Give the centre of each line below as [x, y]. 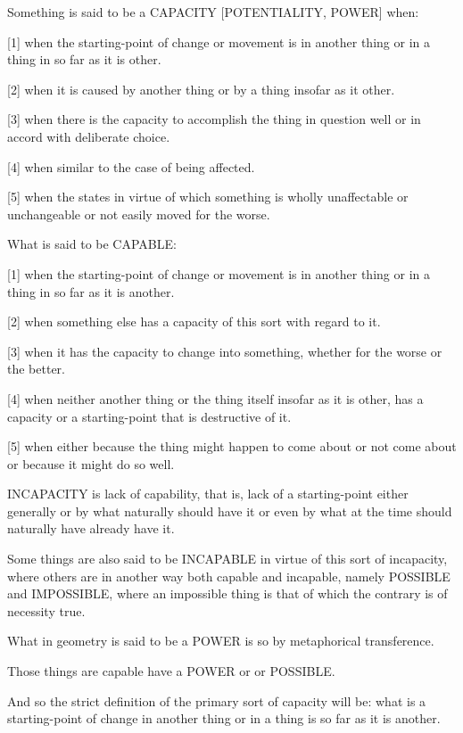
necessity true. [46, 610]
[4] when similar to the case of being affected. [131, 166]
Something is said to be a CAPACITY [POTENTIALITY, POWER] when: [213, 12]
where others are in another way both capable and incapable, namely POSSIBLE [229, 576]
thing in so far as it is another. [91, 291]
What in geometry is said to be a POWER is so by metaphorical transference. [221, 641]
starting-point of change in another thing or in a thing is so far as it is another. [224, 718]
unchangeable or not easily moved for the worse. [139, 214]
